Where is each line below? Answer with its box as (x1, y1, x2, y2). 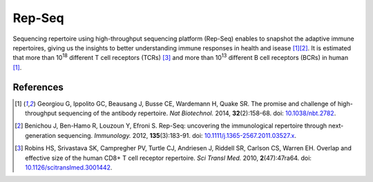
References (12, 81, 64, 93)
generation (25, 131, 57, 139)
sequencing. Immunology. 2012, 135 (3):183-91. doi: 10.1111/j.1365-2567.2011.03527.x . (57, 131, 297, 139)
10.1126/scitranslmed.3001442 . (25, 163, 113, 172)
